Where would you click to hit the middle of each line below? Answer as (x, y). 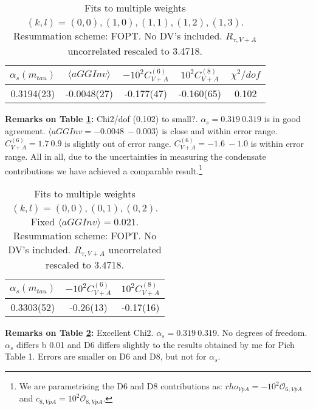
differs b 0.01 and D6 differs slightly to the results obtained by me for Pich (156, 344)
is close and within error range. (220, 131)
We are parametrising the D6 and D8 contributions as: (121, 386)
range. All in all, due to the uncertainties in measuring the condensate (136, 156)
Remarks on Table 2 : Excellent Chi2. (79, 333)
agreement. (25, 131)
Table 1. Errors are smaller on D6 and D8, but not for (106, 356)
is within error (277, 143)
